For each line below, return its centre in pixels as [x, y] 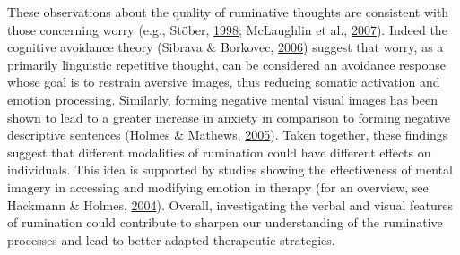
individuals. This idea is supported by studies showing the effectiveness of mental [230, 170]
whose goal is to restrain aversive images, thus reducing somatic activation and [224, 82]
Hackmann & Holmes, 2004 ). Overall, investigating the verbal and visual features [230, 204]
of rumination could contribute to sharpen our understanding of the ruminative [225, 222]
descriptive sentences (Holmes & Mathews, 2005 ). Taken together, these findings [228, 135]
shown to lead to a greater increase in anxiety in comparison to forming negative [229, 117]
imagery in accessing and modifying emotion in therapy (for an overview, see [218, 187]
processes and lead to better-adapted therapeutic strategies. [171, 239]
